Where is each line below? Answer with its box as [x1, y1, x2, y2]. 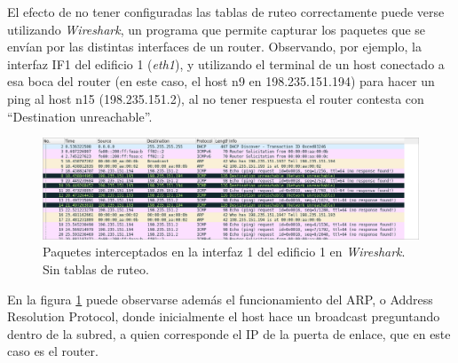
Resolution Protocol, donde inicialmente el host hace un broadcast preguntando [7, 307, 440, 326]
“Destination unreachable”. [7, 107, 153, 125]
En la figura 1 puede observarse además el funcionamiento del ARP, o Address [7, 289, 433, 308]
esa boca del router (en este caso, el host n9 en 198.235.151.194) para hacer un [7, 72, 435, 91]
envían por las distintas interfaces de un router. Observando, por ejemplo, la [7, 37, 422, 56]
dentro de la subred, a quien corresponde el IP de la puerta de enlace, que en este [7, 324, 451, 343]
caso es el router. [7, 342, 99, 360]
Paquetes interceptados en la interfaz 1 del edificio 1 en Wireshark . [43, 242, 406, 261]
